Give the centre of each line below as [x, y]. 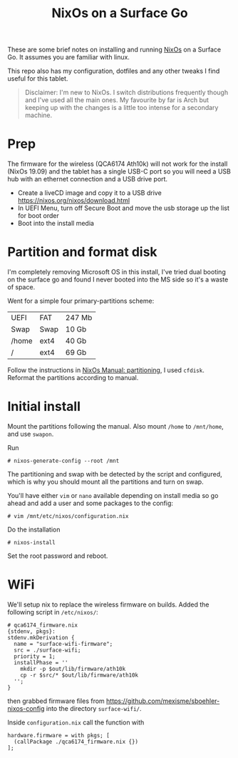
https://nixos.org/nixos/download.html [74, 201]
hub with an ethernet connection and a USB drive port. [88, 179]
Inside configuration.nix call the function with [76, 722]
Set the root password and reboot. [58, 556]
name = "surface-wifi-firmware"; [63, 644]
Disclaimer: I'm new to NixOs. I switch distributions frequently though [126, 93]
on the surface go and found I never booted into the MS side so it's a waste [118, 279]
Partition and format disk [83, 252]
